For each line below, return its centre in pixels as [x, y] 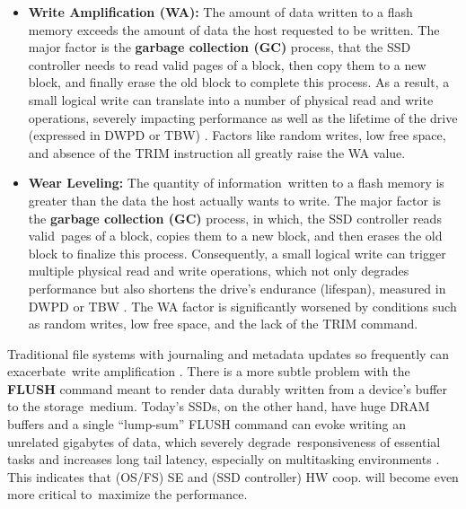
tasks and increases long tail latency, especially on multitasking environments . [224, 459]
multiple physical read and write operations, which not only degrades [219, 271]
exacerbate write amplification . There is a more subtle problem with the [209, 371]
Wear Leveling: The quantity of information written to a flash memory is [236, 183]
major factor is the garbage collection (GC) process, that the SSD [220, 47]
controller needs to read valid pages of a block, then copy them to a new [227, 64]
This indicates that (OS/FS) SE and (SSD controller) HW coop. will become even [233, 476]
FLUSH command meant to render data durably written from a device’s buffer [228, 388]
